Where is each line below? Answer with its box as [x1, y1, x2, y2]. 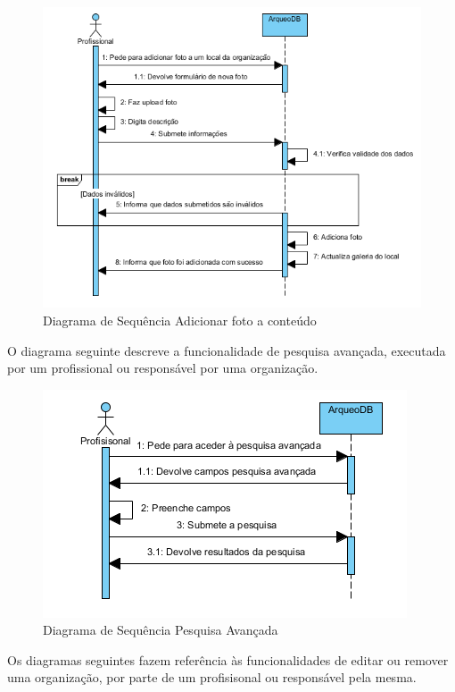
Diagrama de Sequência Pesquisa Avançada [43, 620, 278, 639]
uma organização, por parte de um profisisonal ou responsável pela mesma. [7, 668, 417, 687]
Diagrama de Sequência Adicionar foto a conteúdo [43, 310, 317, 329]
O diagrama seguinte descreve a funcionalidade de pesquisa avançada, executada [7, 341, 446, 359]
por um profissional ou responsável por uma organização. [7, 359, 318, 377]
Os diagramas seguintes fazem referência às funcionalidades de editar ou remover [7, 650, 449, 669]
